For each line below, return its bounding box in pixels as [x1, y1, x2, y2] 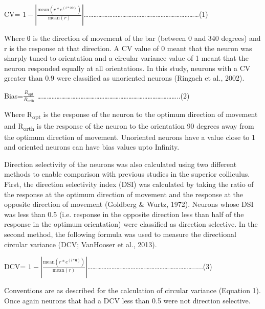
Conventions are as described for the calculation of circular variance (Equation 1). [4, 285, 261, 296]
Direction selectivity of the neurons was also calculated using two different [4, 158, 237, 169]
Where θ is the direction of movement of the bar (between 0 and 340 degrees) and [4, 33, 261, 43]
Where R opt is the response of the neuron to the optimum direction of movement [4, 109, 258, 121]
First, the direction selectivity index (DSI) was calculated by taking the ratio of [4, 179, 254, 189]
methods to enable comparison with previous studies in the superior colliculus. [4, 169, 250, 179]
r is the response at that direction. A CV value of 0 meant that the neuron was [4, 42, 252, 53]
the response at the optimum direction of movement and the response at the [4, 188, 244, 199]
